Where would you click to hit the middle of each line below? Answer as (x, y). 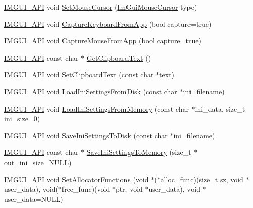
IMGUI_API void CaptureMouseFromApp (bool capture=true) (103, 41)
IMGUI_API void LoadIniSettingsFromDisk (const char (91, 91)
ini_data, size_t (220, 108)
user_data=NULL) (34, 199)
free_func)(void (86, 189)
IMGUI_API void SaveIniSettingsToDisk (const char (86, 135)
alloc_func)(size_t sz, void (202, 179)
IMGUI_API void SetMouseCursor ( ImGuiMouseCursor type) (101, 7)
